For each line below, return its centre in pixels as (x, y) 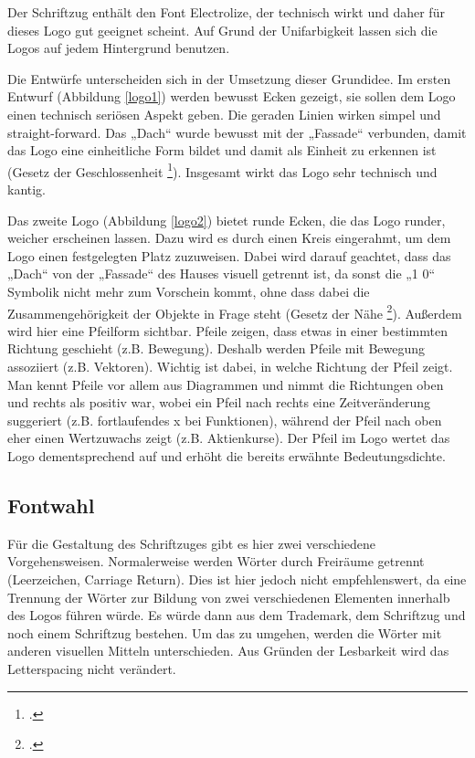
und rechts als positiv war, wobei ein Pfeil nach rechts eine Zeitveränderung (219, 402)
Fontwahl (51, 505)
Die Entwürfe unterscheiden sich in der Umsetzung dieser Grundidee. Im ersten (229, 78)
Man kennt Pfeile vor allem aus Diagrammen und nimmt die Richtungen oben (226, 384)
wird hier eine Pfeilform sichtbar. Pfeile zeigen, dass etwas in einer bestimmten (227, 330)
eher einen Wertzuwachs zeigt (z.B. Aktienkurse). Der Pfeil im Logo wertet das (229, 438)
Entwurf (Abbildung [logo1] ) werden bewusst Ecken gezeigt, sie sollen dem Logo (232, 96)
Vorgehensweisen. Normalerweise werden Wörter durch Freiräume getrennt (216, 561)
